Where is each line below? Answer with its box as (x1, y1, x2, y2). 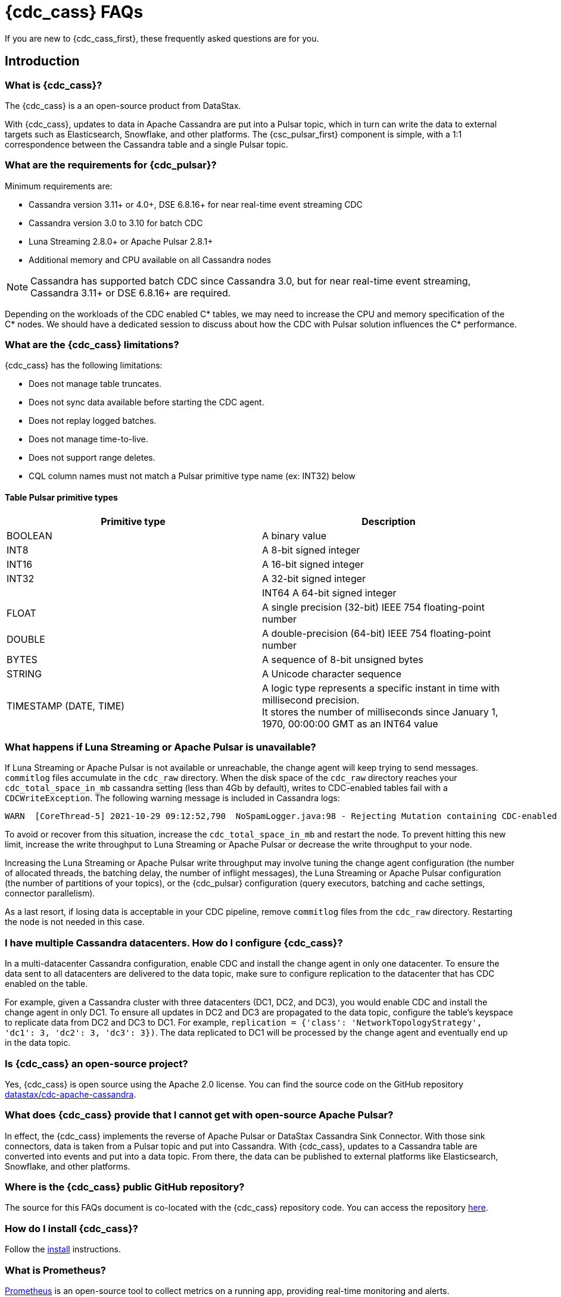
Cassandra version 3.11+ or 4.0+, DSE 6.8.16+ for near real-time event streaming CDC (29, 199, 363, 210)
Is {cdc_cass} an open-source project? (5, 1057, 188, 1070)
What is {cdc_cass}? (5, 79, 102, 91)
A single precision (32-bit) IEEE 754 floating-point (262, 601, 485, 613)
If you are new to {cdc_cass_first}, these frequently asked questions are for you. (5, 33, 319, 43)
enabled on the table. (5, 979, 88, 989)
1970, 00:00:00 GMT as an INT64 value (262, 717, 438, 730)
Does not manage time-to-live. (29, 434, 148, 445)
